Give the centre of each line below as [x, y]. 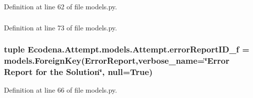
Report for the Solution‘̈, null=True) [79, 71]
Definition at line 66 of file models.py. [61, 90]
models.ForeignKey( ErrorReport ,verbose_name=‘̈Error [117, 60]
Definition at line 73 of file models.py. [61, 27]
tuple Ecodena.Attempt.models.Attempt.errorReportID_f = [127, 49]
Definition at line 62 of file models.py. [61, 6]
